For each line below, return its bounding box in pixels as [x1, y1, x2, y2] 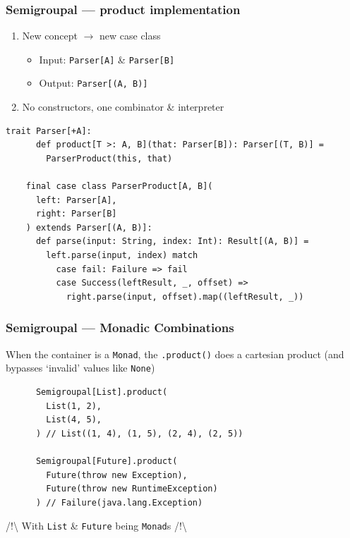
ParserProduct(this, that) [46, 153, 173, 164]
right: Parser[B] [35, 209, 117, 219]
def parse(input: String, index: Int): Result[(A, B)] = [35, 236, 309, 247]
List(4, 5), [46, 415, 102, 425]
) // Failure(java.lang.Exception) [35, 497, 203, 508]
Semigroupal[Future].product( [35, 456, 178, 466]
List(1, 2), [46, 401, 102, 411]
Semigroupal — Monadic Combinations [6, 319, 234, 336]
